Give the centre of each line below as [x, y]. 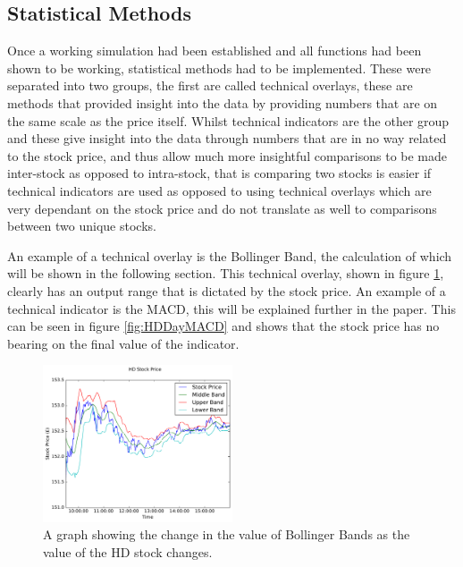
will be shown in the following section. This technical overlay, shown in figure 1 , [226, 273]
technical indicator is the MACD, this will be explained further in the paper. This [231, 308]
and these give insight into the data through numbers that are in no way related [227, 138]
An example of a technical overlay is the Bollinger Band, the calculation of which [230, 255]
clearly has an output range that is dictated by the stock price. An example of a [227, 290]
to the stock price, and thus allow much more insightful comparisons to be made [227, 155]
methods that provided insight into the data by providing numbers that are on [223, 102]
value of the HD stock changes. [128, 551]
